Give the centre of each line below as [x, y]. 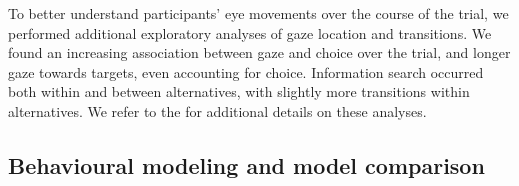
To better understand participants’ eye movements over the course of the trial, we [258, 13]
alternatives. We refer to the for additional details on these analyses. [217, 110]
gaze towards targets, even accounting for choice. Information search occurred [246, 71]
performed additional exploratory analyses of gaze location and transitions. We [250, 32]
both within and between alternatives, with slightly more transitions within [239, 91]
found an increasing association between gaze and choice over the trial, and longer [259, 52]
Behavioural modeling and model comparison [246, 164]
